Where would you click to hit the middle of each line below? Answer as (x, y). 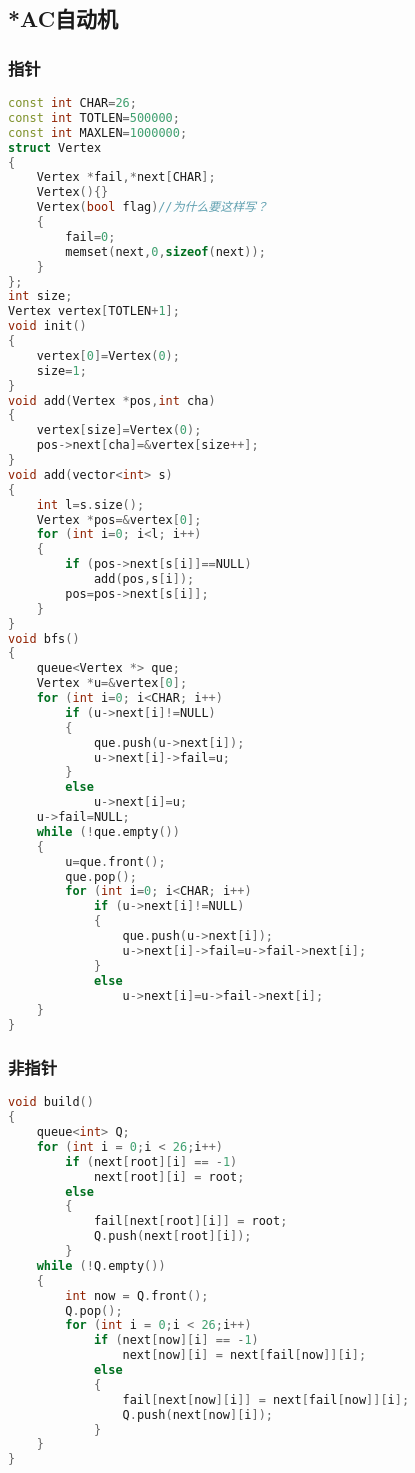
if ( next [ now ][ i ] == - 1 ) (176, 1340)
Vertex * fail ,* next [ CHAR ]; (126, 177)
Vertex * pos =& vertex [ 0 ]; (119, 519)
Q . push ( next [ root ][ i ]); (172, 1236)
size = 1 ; (61, 370)
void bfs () (44, 638)
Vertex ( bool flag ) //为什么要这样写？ (152, 207)
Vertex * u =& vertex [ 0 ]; (112, 683)
